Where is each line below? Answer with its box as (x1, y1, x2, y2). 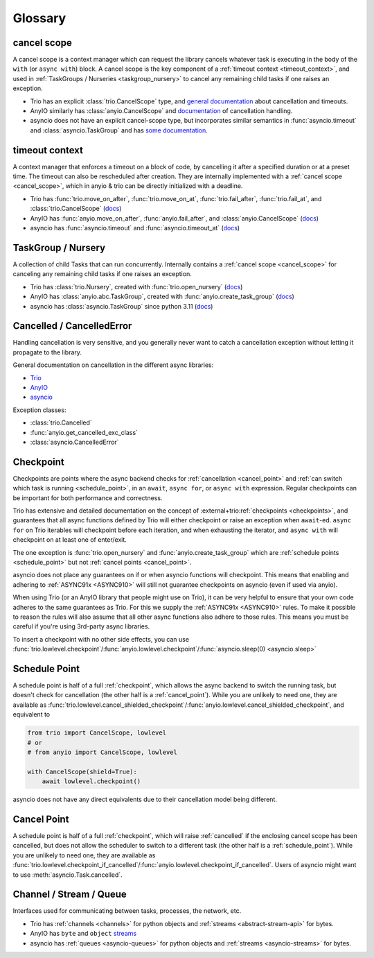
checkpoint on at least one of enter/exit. (12, 536, 127, 544)
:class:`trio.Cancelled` (30, 418, 93, 427)
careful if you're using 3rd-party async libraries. (12, 622, 150, 631)
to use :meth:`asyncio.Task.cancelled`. (12, 871, 123, 879)
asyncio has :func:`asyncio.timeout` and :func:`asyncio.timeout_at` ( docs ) (30, 224, 240, 232)
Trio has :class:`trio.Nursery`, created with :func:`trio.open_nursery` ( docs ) (30, 282, 243, 291)
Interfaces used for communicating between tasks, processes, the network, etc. (12, 907, 242, 915)
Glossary (12, 10, 66, 26)
